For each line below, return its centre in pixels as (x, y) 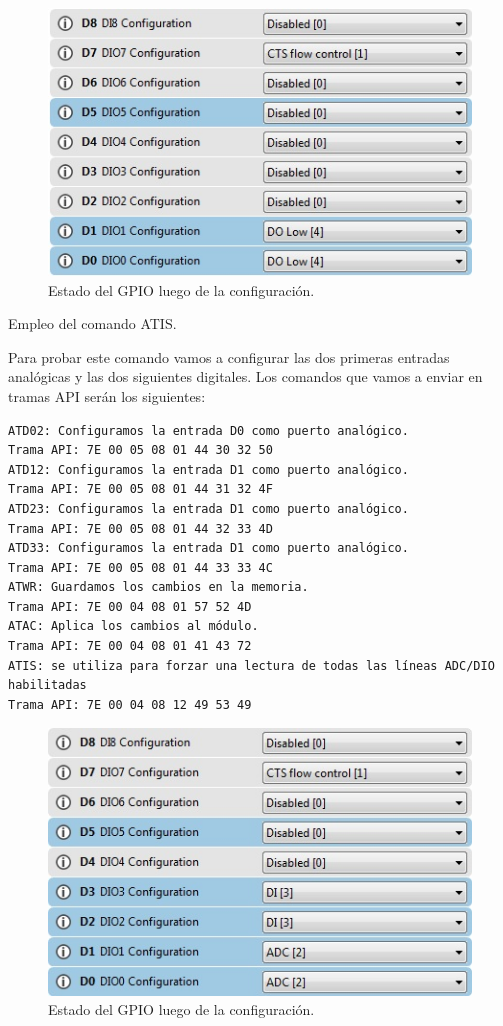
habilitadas (47, 685)
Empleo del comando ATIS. (92, 323)
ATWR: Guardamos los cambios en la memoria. (158, 587)
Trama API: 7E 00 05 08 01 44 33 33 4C (140, 567)
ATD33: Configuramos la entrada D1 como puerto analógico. (208, 548)
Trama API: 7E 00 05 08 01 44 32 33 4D (140, 528)
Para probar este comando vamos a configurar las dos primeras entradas (229, 356)
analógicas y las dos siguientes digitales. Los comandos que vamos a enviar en (245, 376)
